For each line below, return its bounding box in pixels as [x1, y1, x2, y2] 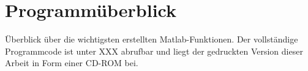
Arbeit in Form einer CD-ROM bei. [5, 56, 138, 69]
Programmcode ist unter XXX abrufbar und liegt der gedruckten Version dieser [5, 44, 303, 57]
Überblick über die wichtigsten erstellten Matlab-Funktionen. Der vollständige [5, 33, 298, 46]
